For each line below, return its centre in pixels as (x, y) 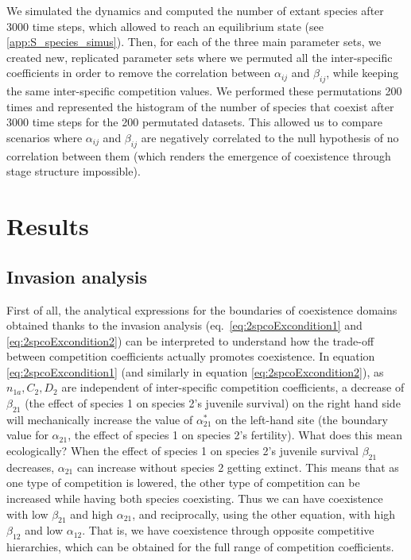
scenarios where (45, 137)
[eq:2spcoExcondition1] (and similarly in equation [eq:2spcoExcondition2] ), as (195, 371)
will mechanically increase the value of (100, 419)
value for (27, 435)
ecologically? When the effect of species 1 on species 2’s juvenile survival (182, 451)
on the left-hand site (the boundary (302, 419)
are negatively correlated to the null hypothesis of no (270, 137)
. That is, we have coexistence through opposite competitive (228, 530)
